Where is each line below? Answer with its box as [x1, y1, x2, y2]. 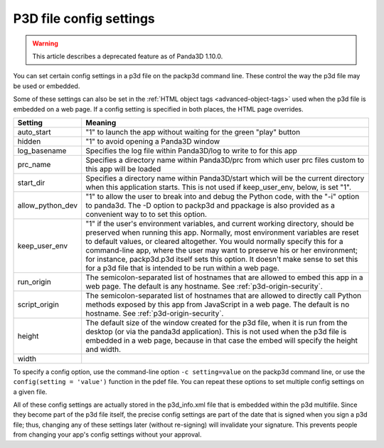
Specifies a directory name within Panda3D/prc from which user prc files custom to [85, 155, 365, 165]
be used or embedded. [13, 82, 80, 90]
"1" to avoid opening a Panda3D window [85, 136, 220, 146]
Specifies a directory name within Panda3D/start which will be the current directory [85, 173, 365, 183]
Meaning [85, 117, 117, 127]
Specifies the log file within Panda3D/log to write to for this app [85, 146, 298, 156]
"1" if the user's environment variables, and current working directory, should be [85, 218, 355, 228]
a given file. [13, 388, 48, 396]
